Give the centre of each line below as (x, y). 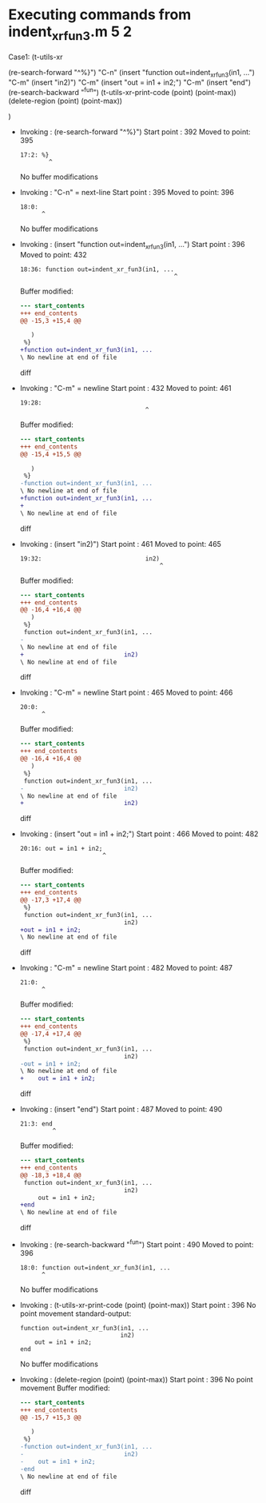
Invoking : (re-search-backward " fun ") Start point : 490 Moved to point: (137, 1244)
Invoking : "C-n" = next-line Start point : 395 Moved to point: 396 (127, 192)
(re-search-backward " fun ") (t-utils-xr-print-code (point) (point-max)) (123, 92)
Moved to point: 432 (54, 254)
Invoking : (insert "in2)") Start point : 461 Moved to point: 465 (121, 544)
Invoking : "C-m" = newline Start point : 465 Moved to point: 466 (126, 692)
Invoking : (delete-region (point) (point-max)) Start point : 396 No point (136, 1379)
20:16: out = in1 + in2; (61, 849)
